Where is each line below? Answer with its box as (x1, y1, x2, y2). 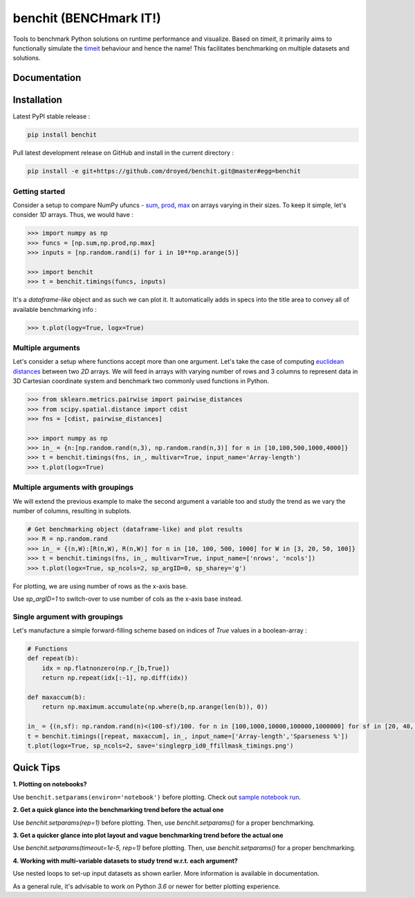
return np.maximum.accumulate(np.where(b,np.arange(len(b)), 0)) (41, 703, 268, 711)
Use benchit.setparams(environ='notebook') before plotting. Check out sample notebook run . (12, 793, 301, 801)
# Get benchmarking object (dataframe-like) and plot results (27, 525, 243, 533)
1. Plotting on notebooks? (12, 780, 87, 789)
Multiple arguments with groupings (12, 482, 134, 492)
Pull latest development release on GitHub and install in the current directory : (12, 149, 234, 157)
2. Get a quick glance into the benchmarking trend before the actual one (12, 806, 224, 814)
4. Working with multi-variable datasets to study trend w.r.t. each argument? (12, 856, 238, 865)
